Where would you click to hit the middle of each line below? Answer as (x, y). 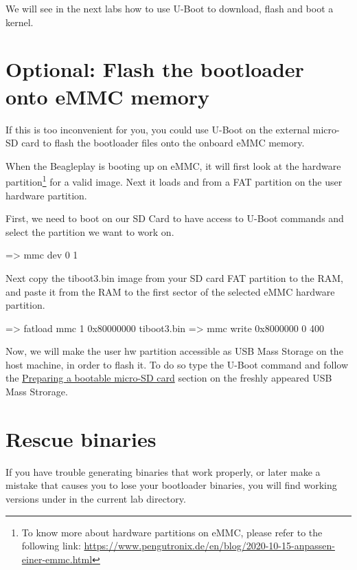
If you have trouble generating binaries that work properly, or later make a (163, 471)
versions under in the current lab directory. (96, 498)
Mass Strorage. (37, 392)
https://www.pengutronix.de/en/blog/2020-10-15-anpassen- (209, 546)
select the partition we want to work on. (90, 231)
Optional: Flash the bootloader (155, 69)
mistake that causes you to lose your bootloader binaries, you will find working (171, 485)
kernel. (20, 22)
